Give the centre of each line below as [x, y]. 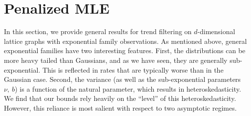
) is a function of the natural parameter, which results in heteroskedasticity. [128, 88]
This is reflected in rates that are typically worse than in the [133, 69]
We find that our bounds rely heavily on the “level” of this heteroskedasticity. [120, 98]
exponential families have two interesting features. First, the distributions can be [125, 50]
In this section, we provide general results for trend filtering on [98, 31]
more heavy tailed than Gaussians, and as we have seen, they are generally [116, 60]
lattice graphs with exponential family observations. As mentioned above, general [125, 41]
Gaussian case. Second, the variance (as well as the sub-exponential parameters [122, 79]
